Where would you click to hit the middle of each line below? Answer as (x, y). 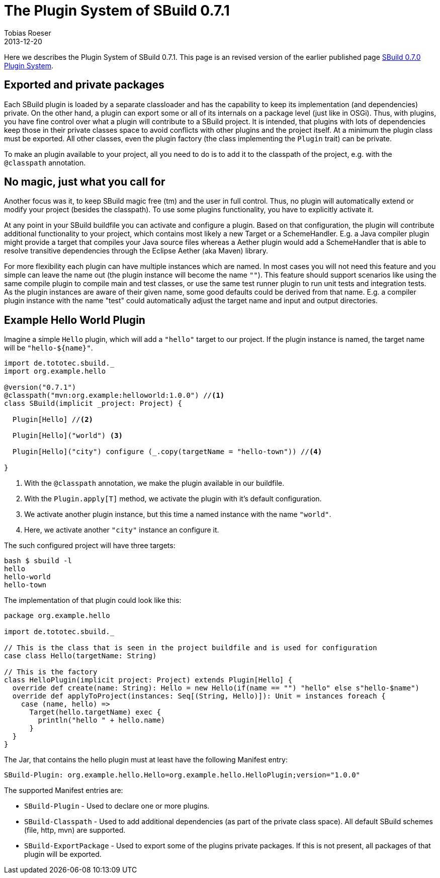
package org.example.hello (57, 616)
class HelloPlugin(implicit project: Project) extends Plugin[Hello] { (148, 680)
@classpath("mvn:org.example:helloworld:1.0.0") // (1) (114, 396)
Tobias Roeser (28, 33)
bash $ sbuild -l (38, 561)
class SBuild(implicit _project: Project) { (93, 404)
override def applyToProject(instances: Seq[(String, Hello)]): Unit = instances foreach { (199, 696)
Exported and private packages (84, 85)
